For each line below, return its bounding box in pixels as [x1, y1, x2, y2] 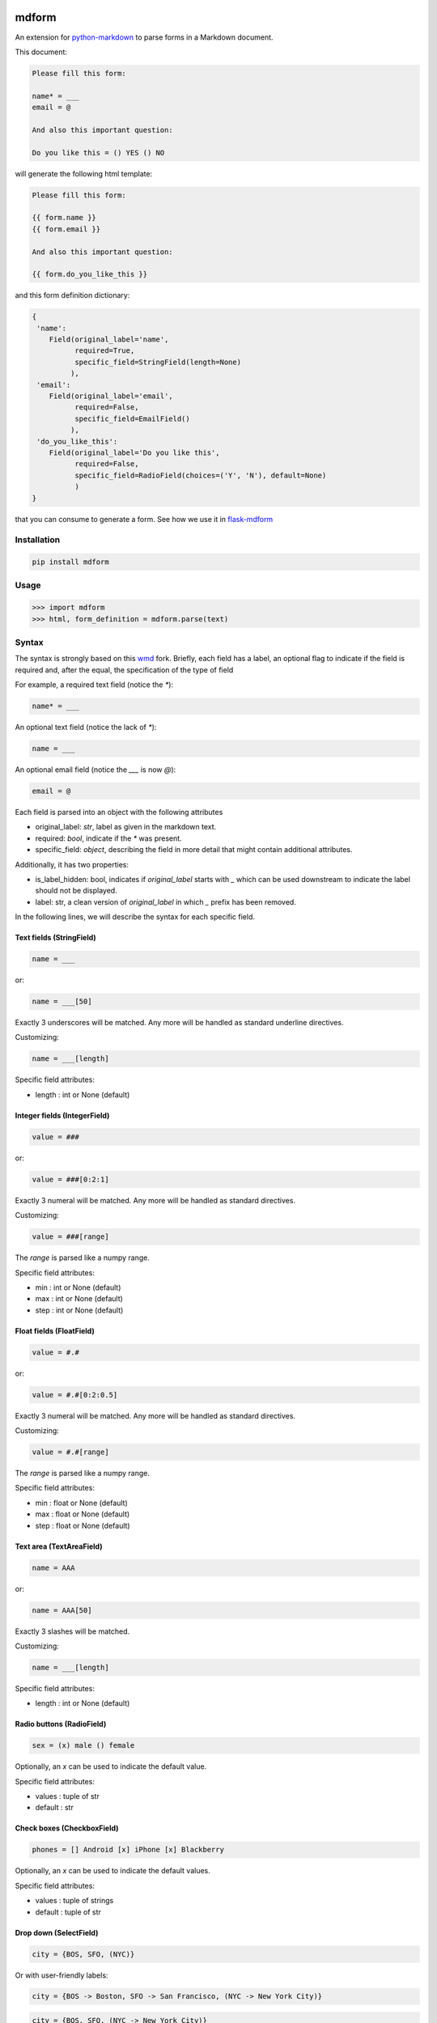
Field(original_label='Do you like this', [49, 447, 220, 457]
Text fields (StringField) [15, 933, 96, 943]
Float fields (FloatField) [15, 1325, 95, 1335]
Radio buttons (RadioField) [15, 1720, 107, 1729]
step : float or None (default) [35, 1520, 130, 1530]
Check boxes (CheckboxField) [15, 1823, 119, 1833]
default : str [35, 1803, 74, 1813]
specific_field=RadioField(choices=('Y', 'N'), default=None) [74, 470, 327, 480]
